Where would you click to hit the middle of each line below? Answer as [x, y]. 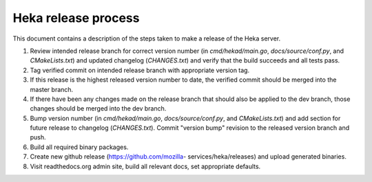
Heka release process [76, 18]
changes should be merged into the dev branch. [98, 109]
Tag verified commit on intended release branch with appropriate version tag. [140, 70]
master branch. [52, 89]
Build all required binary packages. [79, 147]
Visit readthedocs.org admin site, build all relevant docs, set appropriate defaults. [145, 166]
